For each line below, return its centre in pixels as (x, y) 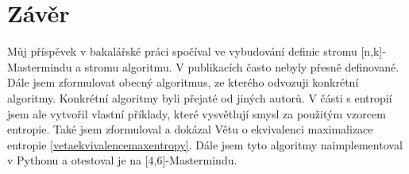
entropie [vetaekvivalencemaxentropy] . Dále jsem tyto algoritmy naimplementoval (205, 144)
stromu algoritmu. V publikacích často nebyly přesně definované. (242, 66)
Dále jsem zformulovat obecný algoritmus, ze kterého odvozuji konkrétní (183, 82)
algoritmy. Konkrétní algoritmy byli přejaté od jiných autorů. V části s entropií (200, 97)
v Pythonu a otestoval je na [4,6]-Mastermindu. (122, 160)
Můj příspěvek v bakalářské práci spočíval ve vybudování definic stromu (182, 51)
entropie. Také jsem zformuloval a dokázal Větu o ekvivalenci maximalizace (190, 129)
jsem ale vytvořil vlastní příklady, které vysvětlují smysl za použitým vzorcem (197, 113)
